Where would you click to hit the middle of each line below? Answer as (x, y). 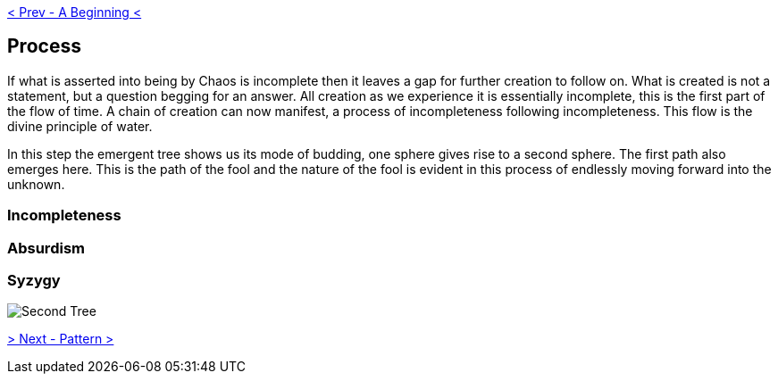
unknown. (36, 184)
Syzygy (34, 280)
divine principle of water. (80, 126)
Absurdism (46, 248)
